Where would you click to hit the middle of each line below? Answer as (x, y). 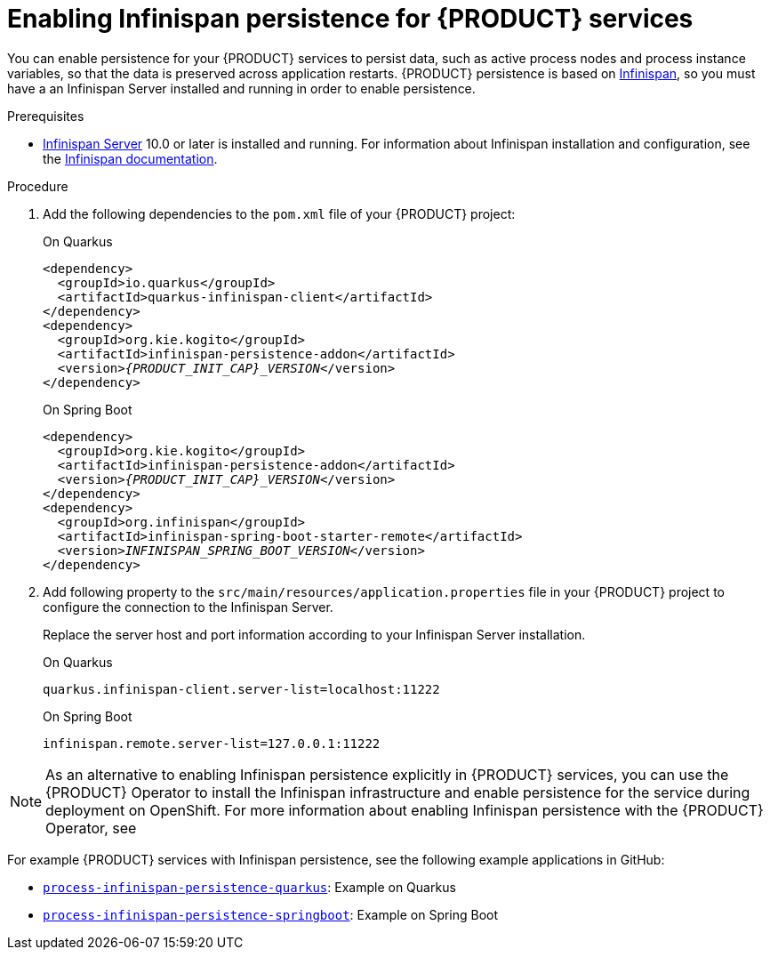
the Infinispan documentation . (130, 158)
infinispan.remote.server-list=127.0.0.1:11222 (212, 743)
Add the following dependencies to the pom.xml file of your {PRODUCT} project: (279, 213)
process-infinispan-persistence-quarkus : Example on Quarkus (249, 887)
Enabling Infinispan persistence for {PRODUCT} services (350, 19)
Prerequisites (46, 116)
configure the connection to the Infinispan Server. (188, 607)
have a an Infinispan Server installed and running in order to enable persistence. (241, 88)
